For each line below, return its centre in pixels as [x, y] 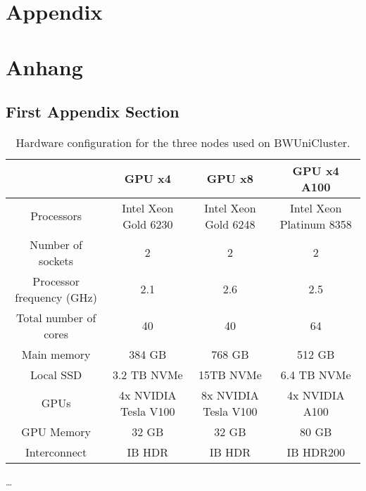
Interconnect [56, 452]
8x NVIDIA [230, 395]
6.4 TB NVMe [316, 374]
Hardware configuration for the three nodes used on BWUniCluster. [183, 142]
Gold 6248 [230, 224]
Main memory [56, 354]
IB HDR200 [316, 452]
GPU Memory [56, 431]
